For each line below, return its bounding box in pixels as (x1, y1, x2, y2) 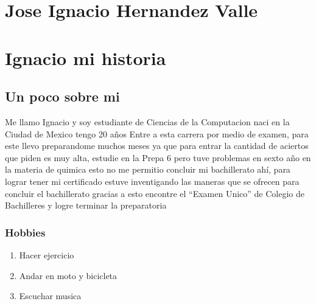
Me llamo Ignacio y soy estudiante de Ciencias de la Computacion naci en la (5, 115, 290, 128)
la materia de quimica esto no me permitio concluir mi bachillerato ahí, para (5, 163, 290, 176)
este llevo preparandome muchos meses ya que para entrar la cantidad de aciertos (5, 139, 309, 152)
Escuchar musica (19, 289, 82, 302)
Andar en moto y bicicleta (19, 269, 118, 282)
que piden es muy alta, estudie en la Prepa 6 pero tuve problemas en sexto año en (5, 151, 311, 164)
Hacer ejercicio (19, 248, 74, 261)
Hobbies (5, 224, 46, 240)
